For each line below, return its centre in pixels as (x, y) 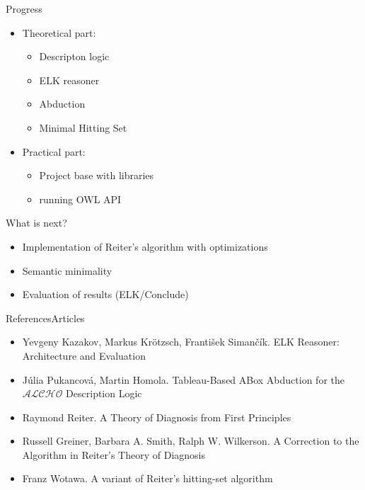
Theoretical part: (59, 32)
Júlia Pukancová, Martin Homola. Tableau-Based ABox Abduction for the (183, 379)
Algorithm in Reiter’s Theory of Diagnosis (114, 454)
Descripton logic (74, 56)
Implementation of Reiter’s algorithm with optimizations (145, 246)
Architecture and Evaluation (84, 355)
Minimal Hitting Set (83, 127)
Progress (24, 8)
